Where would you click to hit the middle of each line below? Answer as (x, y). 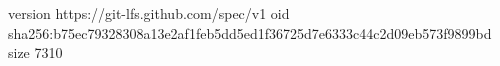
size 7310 (35, 52)
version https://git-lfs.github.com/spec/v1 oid (149, 13)
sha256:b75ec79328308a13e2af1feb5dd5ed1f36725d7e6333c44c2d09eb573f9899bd (250, 32)
